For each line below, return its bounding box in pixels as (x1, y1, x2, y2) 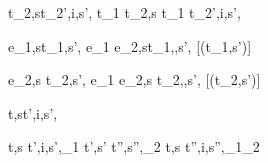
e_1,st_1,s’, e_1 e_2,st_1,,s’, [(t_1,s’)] (8, 35, 252, 56)
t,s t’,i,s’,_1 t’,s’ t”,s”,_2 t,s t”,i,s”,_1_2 (8, 136, 260, 157)
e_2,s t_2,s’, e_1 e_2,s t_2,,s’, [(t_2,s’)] (8, 69, 261, 90)
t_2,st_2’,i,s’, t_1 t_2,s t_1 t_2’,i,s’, (8, 2, 241, 22)
